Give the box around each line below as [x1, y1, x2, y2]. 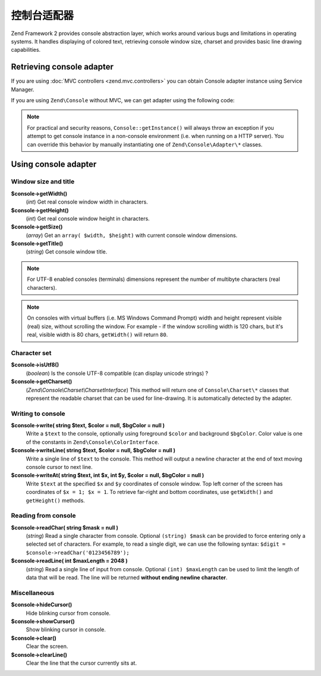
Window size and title [11, 177, 75, 186]
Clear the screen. [26, 643, 68, 650]
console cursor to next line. [26, 464, 93, 470]
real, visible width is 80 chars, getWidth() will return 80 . [27, 331, 168, 339]
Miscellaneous [11, 589, 55, 597]
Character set [11, 349, 52, 357]
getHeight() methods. [26, 497, 86, 504]
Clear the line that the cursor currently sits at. [26, 659, 137, 666]
